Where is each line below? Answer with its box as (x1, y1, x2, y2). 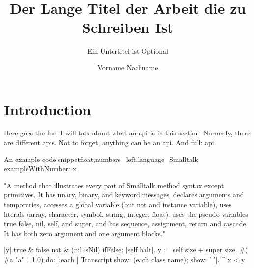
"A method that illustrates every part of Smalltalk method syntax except (4, 180, 224, 190)
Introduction (4, 99, 91, 119)
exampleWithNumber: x (4, 163, 77, 174)
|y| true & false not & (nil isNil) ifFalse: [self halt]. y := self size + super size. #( (4, 244, 248, 255)
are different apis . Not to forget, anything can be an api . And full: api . (4, 137, 216, 148)
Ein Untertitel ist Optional (87, 46, 168, 56)
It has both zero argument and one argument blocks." (4, 228, 165, 238)
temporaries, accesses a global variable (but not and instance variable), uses (4, 199, 232, 209)
